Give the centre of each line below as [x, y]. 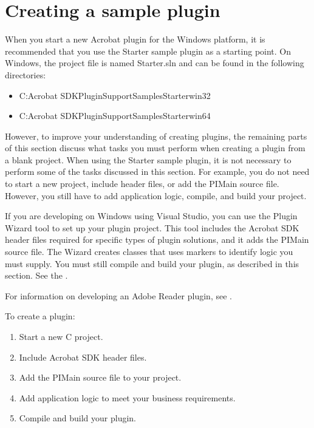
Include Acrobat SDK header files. [83, 357]
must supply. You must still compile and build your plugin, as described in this [152, 263]
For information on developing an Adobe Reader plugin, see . [118, 295]
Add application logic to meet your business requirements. [127, 397]
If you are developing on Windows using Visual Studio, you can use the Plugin [151, 216]
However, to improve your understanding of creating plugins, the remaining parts [156, 136]
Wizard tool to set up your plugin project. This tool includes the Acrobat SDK [152, 227]
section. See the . [36, 275]
